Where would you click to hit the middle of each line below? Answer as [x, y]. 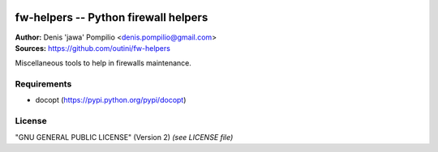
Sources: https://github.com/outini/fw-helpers [92, 48]
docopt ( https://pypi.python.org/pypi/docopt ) [111, 100]
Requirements [43, 84]
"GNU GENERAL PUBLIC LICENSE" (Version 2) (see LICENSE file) [124, 137]
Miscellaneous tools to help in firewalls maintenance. [103, 63]
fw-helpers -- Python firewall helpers [112, 17]
